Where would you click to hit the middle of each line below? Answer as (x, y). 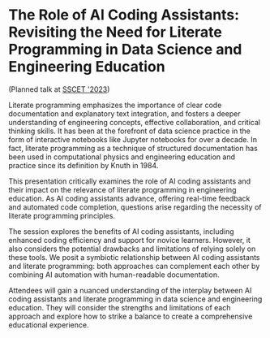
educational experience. (49, 325)
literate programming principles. (62, 215)
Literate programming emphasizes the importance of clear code (115, 105)
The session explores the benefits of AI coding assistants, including (121, 231)
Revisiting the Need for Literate (116, 32)
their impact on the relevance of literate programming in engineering (122, 189)
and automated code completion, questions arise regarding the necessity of (135, 207)
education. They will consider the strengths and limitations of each (120, 307)
